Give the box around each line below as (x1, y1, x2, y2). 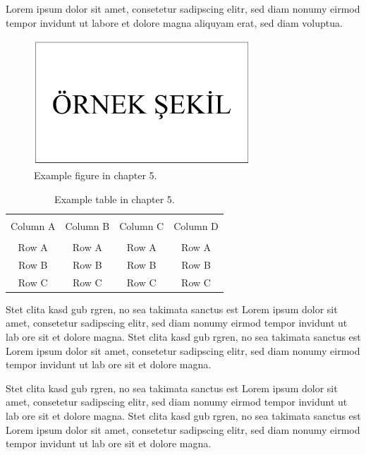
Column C (119, 218, 164, 233)
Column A (11, 218, 56, 233)
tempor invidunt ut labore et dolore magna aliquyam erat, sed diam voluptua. (6, 15, 343, 30)
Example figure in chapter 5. (34, 168, 157, 183)
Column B (65, 218, 110, 233)
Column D (173, 218, 219, 233)
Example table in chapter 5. (54, 191, 175, 206)
